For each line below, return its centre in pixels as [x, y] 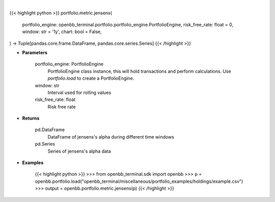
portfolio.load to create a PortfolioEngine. [91, 78]
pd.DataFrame [50, 130]
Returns [31, 118]
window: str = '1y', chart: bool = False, [62, 32]
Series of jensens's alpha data [79, 151]
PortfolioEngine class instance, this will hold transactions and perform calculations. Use [139, 71]
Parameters [35, 52]
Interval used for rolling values [79, 92]
